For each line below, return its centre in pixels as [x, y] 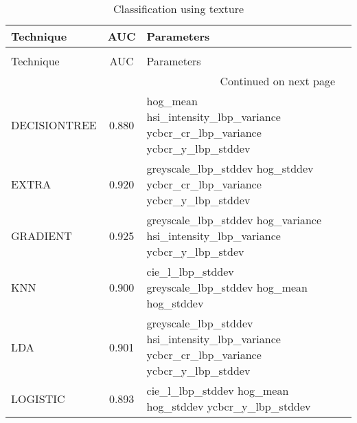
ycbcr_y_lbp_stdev [195, 251]
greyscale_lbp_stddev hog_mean [227, 287]
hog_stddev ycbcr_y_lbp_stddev [229, 406]
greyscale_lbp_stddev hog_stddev [230, 168]
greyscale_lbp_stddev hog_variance [234, 220]
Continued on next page [277, 81]
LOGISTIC [38, 398]
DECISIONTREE [54, 124]
